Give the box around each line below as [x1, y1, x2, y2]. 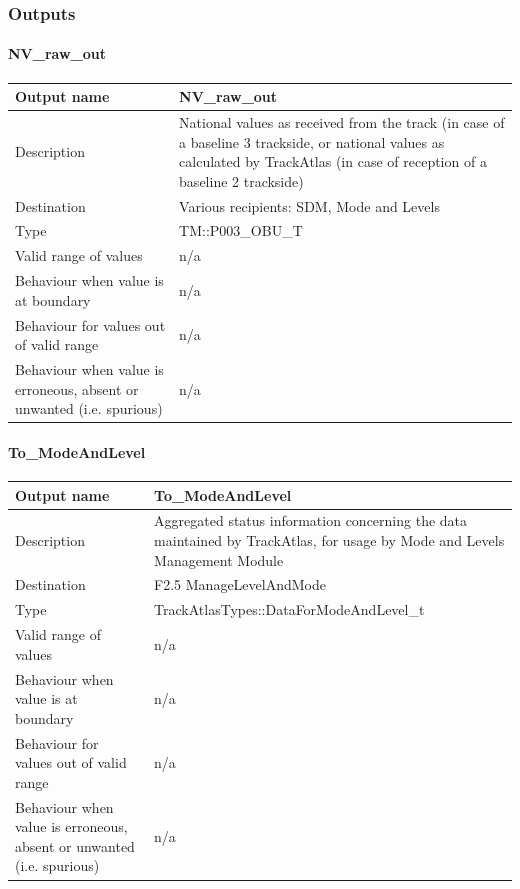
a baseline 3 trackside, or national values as [179, 131, 445, 152]
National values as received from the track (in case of [179, 111, 505, 132]
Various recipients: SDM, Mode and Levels [179, 195, 440, 216]
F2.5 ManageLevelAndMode [154, 574, 326, 595]
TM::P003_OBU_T [179, 220, 303, 241]
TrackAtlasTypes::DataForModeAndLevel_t [154, 599, 425, 620]
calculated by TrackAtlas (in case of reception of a [179, 151, 487, 172]
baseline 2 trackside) [179, 170, 304, 191]
